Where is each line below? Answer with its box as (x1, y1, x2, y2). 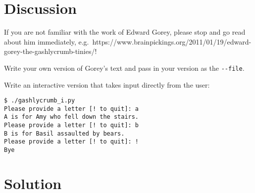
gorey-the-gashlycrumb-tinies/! (4, 46, 97, 56)
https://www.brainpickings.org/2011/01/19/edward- (92, 36, 252, 47)
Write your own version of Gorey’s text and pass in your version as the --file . (4, 62, 245, 73)
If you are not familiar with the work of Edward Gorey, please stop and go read (4, 27, 246, 37)
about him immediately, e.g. (4, 36, 89, 47)
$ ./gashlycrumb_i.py (4, 97, 75, 104)
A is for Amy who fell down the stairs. (4, 113, 139, 121)
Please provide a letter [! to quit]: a (4, 105, 139, 112)
